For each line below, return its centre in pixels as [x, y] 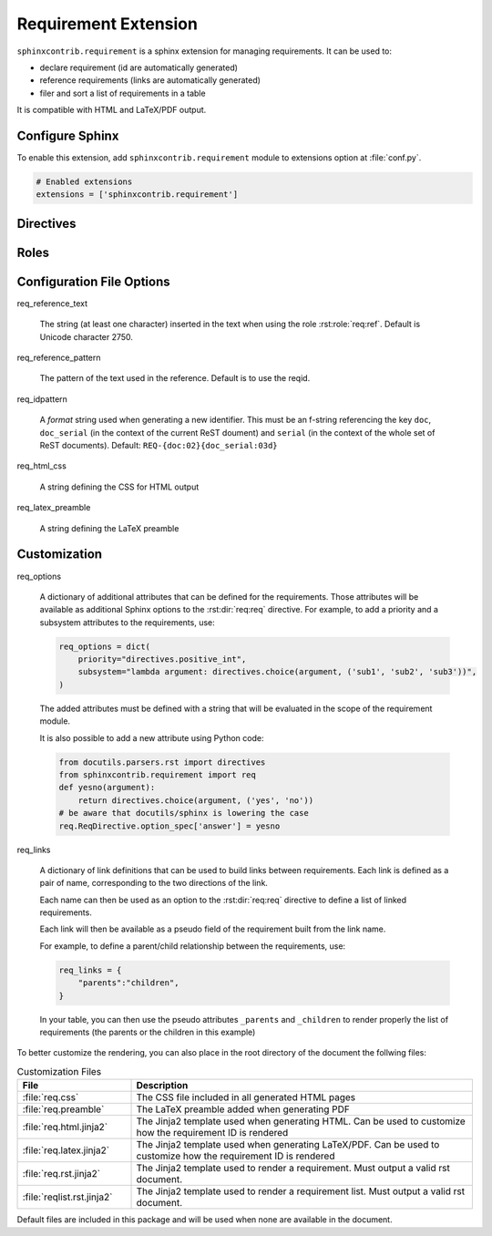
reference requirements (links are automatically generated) [150, 80]
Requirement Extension [107, 24]
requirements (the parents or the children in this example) [148, 1032]
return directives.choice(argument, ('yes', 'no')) [196, 800]
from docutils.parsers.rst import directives [162, 762]
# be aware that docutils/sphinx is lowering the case [184, 813]
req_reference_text [52, 303]
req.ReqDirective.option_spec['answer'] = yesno [169, 826]
